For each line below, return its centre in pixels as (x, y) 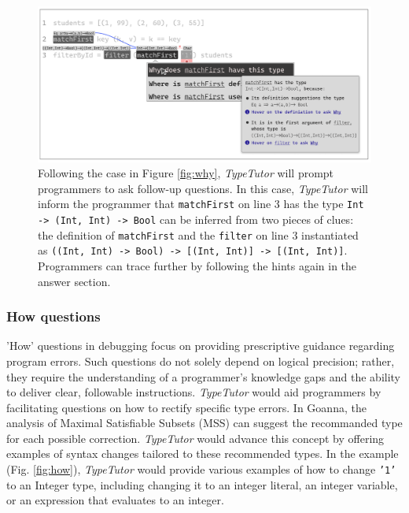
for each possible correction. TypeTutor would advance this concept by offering (195, 438)
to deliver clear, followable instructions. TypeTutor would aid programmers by (194, 392)
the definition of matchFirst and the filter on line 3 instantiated (198, 234)
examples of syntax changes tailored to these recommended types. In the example (203, 454)
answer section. (74, 281)
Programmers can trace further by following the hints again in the (197, 265)
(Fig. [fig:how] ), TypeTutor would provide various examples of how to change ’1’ (201, 469)
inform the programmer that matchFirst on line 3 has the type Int (201, 204)
